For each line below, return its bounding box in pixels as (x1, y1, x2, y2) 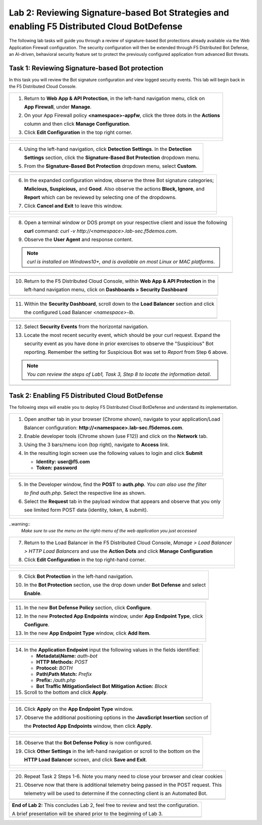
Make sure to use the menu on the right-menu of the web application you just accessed (21, 528, 197, 534)
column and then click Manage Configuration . (24, 120, 131, 127)
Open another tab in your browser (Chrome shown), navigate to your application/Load (24, 416, 220, 422)
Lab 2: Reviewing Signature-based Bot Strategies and (9, 7, 229, 18)
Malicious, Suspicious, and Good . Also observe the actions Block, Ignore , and (24, 185, 205, 192)
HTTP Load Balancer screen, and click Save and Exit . (24, 756, 147, 763)
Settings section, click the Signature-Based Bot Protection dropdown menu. (24, 154, 200, 161)
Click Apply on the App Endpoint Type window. (24, 706, 133, 712)
